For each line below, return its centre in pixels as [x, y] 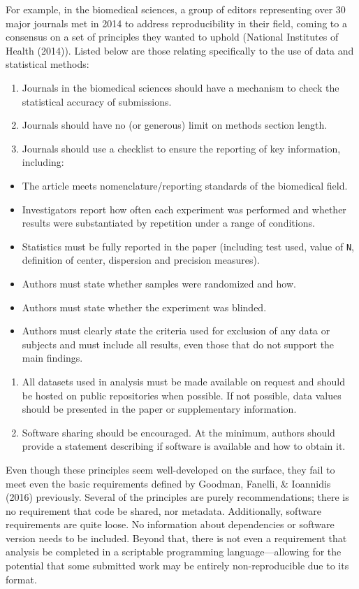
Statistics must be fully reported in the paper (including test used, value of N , [188, 246]
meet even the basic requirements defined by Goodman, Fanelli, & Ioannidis [168, 483]
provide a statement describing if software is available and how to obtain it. [184, 446]
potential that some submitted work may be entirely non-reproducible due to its [177, 566]
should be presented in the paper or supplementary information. [159, 409]
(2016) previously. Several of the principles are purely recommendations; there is [177, 497]
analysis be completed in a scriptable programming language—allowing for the [174, 552]
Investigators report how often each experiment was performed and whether [184, 209]
